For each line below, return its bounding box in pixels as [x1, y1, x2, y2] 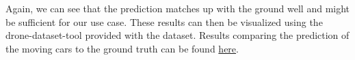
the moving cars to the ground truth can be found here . [5, 41, 239, 55]
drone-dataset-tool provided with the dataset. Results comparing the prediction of [5, 28, 350, 42]
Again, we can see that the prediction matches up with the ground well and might [5, 1, 350, 15]
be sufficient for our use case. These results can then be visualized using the [5, 14, 323, 29]
